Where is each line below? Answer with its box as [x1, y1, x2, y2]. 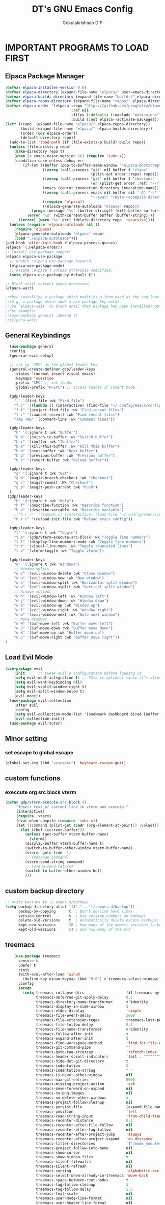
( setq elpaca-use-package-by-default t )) [9, 272, 96, 277]
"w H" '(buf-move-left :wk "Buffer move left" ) [14, 621, 113, 626]
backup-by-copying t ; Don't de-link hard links [18, 909, 133, 914]
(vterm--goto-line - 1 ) [25, 850, 71, 855]
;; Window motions [14, 589, 52, 594]
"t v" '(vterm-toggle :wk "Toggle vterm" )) [14, 548, 105, 553]
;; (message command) [25, 855, 69, 860]
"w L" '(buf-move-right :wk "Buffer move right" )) [14, 635, 120, 640]
